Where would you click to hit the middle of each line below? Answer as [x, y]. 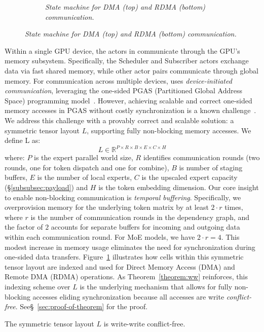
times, [234, 207]
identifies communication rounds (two [201, 157]
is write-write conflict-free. [144, 323]
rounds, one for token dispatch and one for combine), [87, 167]
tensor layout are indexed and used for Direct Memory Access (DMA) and [120, 266]
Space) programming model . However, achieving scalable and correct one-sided [128, 100]
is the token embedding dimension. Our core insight [179, 187]
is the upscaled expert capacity [190, 177]
